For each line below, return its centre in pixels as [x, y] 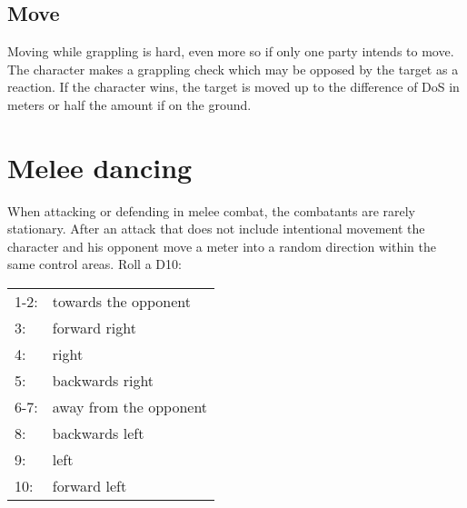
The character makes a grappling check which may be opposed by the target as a [233, 69]
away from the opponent [130, 407]
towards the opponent [121, 302]
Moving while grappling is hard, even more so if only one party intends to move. [231, 51]
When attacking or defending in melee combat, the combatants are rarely [211, 210]
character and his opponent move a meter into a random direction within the [222, 246]
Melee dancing [100, 167]
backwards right [103, 381]
